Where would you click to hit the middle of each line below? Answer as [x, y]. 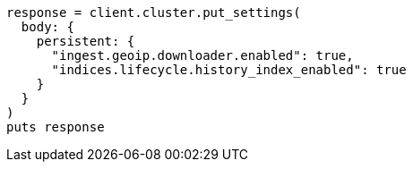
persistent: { [86, 41]
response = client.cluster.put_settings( [154, 13]
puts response [56, 127]
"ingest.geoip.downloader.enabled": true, [202, 55]
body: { [47, 27]
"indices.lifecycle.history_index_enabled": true [229, 70]
